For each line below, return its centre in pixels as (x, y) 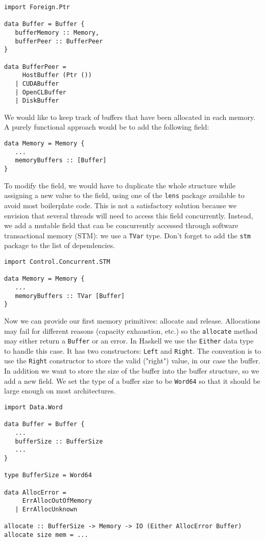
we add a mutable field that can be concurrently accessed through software (121, 225)
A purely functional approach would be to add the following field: (107, 127)
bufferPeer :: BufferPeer (59, 41)
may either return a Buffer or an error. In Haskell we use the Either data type (129, 341)
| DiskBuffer (37, 101)
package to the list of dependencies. (60, 245)
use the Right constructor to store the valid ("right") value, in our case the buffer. (132, 361)
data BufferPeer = (35, 67)
